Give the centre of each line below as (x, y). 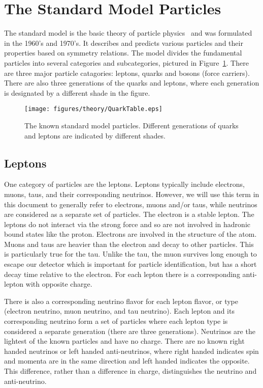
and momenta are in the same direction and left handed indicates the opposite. (127, 361)
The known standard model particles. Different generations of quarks (131, 125)
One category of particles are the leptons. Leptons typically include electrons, (124, 184)
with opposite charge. (59, 284)
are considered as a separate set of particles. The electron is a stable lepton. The (129, 214)
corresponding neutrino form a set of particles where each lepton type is (116, 321)
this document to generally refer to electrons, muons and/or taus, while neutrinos (131, 204)
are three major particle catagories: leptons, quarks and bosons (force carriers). (127, 73)
